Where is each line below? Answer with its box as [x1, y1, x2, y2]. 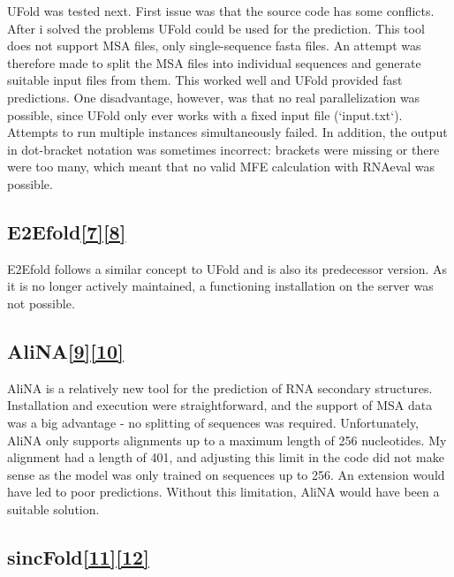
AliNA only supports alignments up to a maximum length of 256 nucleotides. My [7, 430, 447, 449]
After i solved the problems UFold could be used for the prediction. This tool [7, 19, 425, 37]
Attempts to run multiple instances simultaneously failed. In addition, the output [7, 123, 448, 141]
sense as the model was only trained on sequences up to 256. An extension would [7, 465, 445, 483]
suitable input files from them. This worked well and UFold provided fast [7, 71, 403, 89]
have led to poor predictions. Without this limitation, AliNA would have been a [7, 482, 440, 501]
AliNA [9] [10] [7, 337, 124, 364]
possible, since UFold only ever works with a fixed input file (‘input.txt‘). [7, 105, 403, 124]
